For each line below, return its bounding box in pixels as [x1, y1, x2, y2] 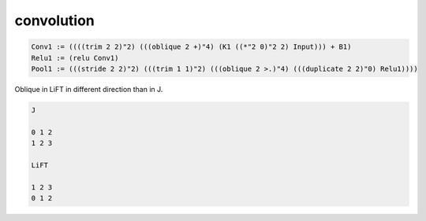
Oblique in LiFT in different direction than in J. [14, 84, 163, 94]
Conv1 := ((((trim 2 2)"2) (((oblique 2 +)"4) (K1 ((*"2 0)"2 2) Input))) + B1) [31, 42, 352, 51]
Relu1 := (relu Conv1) [31, 53, 119, 62]
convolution [14, 12, 95, 29]
